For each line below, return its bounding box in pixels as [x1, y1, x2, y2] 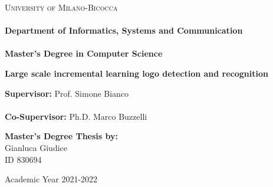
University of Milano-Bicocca [5, 1, 118, 13]
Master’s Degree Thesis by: [5, 130, 118, 142]
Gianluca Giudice [5, 141, 67, 153]
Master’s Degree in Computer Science [5, 47, 163, 60]
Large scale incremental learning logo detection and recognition [5, 67, 268, 79]
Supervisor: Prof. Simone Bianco [5, 87, 129, 99]
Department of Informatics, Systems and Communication [5, 24, 243, 37]
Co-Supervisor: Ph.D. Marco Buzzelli [5, 110, 147, 122]
